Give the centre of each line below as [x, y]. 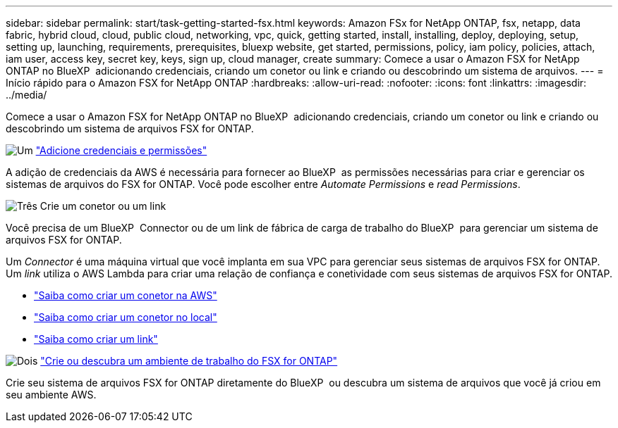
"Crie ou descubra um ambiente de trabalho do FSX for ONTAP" [189, 361]
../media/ [26, 95]
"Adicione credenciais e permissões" [121, 150]
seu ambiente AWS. [51, 395]
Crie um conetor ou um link [103, 206]
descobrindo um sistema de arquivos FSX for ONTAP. [130, 128]
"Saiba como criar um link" [96, 339]
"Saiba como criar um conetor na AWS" [126, 295]
